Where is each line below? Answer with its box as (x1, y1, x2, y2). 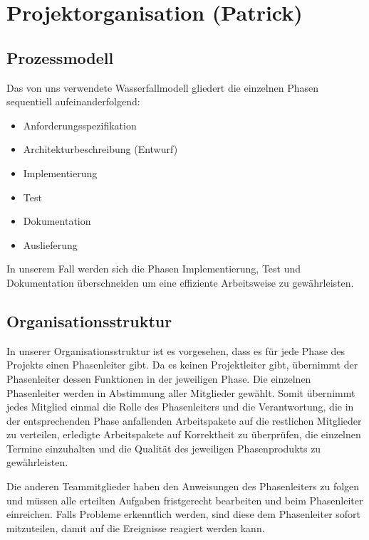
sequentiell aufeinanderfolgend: (6, 94, 140, 109)
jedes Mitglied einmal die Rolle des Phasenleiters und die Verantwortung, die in (6, 399, 354, 414)
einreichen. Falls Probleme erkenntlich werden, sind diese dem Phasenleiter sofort (6, 507, 361, 522)
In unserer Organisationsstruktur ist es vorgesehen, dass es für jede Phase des (6, 343, 345, 358)
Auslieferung (23, 237, 78, 252)
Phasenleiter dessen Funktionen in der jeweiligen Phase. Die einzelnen (6, 371, 311, 386)
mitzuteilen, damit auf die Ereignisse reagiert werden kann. (6, 520, 265, 535)
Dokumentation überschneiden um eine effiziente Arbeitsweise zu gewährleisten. (6, 275, 354, 290)
